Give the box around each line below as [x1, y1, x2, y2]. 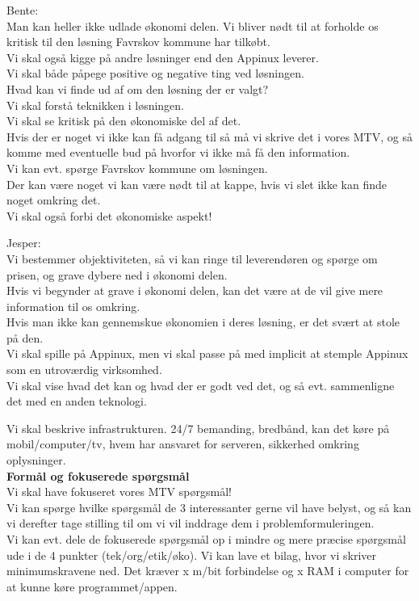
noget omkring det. [6, 191, 101, 208]
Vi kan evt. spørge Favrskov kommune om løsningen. [6, 159, 268, 176]
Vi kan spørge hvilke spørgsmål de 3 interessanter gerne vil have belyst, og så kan [6, 498, 412, 515]
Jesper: [6, 234, 41, 251]
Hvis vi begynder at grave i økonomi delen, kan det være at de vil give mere [6, 282, 383, 299]
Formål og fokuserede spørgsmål [6, 467, 190, 484]
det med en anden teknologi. [6, 393, 147, 410]
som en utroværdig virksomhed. [6, 361, 162, 378]
